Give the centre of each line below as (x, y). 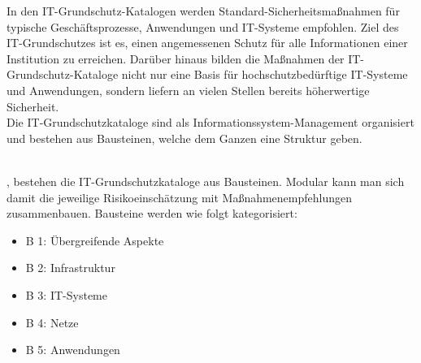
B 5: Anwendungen (73, 350)
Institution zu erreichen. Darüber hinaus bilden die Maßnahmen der (176, 58)
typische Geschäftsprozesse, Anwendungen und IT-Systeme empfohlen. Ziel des (203, 26)
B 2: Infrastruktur (70, 268)
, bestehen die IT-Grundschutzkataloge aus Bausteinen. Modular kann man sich (206, 181)
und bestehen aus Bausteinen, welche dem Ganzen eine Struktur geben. (184, 138)
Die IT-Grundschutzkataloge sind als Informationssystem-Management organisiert (210, 122)
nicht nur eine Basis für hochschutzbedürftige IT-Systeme (265, 74)
